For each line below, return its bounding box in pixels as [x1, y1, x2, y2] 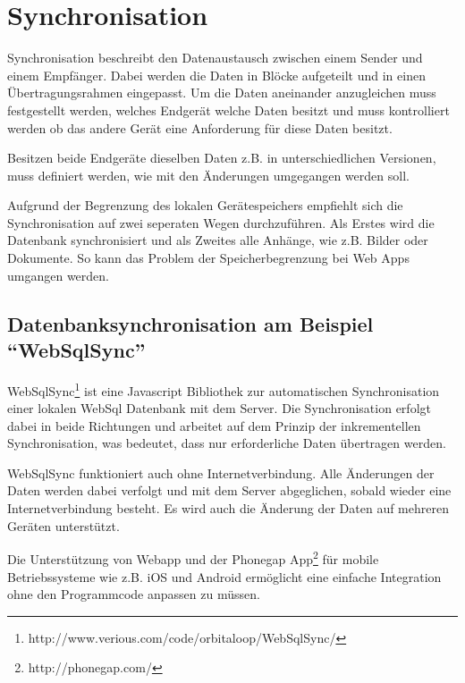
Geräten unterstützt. [7, 516, 120, 535]
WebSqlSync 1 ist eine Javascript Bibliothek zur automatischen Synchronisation [7, 378, 440, 400]
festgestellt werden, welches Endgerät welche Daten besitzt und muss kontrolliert [7, 100, 450, 119]
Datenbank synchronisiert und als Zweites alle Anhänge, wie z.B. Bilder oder [7, 231, 428, 249]
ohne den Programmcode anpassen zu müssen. [7, 585, 260, 603]
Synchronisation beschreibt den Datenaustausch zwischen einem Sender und [7, 48, 423, 67]
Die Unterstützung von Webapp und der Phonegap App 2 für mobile [7, 547, 379, 568]
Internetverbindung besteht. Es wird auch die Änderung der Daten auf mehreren [7, 499, 449, 518]
